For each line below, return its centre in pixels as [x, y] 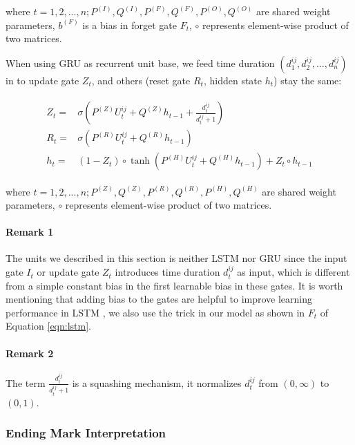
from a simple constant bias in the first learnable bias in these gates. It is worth [174, 285]
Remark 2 [30, 353]
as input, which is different [294, 272]
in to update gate [42, 80]
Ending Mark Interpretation [86, 433]
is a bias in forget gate [129, 25]
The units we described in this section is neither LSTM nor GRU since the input [176, 258]
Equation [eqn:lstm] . [48, 326]
